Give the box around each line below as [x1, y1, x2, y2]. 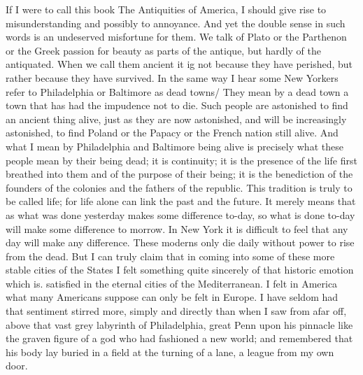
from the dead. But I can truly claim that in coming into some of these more [6, 248, 335, 263]
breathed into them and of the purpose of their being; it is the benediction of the [6, 167, 353, 181]
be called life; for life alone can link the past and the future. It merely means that [6, 194, 356, 208]
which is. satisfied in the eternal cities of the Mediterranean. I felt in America [6, 276, 338, 290]
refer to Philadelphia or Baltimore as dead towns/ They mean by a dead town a [6, 84, 349, 99]
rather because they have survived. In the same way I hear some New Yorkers [6, 70, 339, 85]
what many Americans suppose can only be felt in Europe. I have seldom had [6, 290, 339, 304]
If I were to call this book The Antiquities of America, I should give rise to [6, 2, 327, 16]
